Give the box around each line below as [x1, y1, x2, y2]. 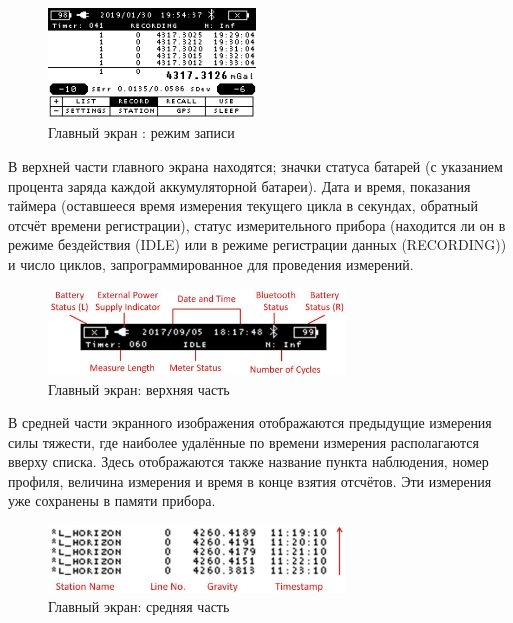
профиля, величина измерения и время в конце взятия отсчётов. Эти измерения [8, 470, 492, 491]
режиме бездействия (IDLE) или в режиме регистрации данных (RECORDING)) [8, 234, 507, 255]
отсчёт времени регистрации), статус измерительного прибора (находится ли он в [8, 214, 506, 235]
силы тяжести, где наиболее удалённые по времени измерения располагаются [8, 431, 479, 452]
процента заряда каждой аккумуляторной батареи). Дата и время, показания [8, 175, 471, 196]
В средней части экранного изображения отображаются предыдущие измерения [8, 412, 492, 433]
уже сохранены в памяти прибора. [8, 490, 216, 511]
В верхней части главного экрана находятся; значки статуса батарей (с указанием [8, 155, 503, 176]
